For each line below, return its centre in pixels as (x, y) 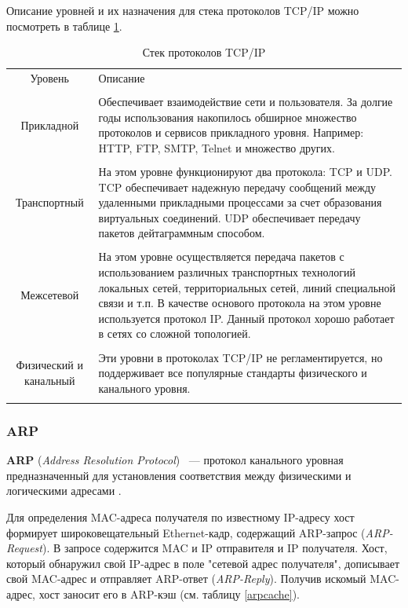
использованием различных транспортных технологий (227, 272)
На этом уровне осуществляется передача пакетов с (221, 256)
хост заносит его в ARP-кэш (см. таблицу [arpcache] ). (169, 594)
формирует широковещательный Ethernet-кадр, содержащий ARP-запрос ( (186, 532)
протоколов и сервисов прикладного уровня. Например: (231, 132)
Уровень (49, 78)
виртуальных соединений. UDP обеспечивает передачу (229, 217)
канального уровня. (144, 388)
